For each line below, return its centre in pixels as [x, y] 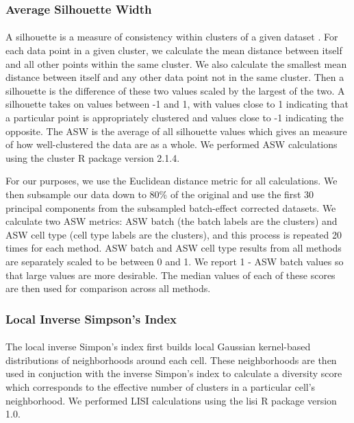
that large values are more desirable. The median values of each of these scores [170, 275]
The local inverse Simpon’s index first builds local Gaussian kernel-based [158, 347]
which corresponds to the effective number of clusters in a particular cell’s [161, 386]
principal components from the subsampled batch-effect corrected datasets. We [171, 207]
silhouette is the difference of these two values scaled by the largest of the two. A [175, 90]
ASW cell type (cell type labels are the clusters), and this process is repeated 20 [174, 234]
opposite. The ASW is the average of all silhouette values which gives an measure [176, 131]
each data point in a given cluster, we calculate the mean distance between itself [174, 50]
